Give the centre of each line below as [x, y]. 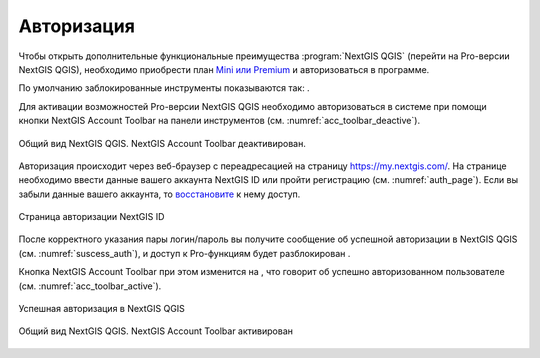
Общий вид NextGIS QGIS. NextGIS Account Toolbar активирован [156, 331]
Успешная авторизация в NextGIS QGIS [101, 309]
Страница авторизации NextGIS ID [91, 217]
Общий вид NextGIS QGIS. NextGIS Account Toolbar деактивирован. [162, 143]
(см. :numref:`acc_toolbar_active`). [90, 286]
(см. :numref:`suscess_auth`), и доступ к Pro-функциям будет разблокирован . [184, 253]
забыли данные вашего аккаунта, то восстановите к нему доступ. [159, 194]
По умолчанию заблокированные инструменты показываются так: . [164, 88]
